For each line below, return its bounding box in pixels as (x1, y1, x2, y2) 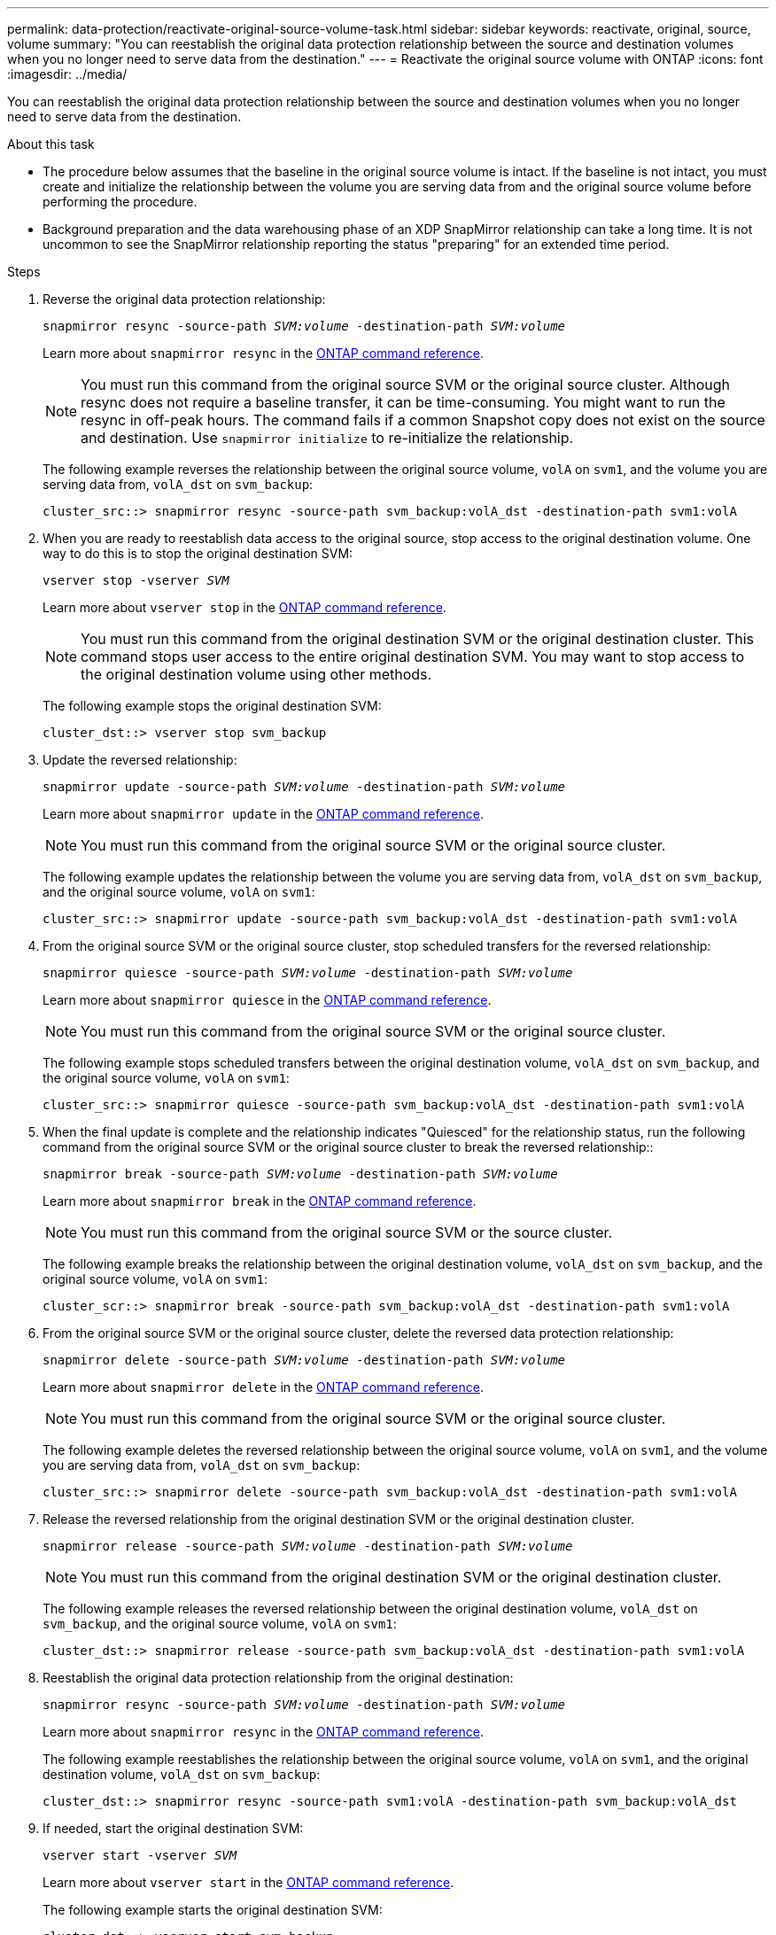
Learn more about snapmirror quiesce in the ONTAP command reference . (43, 992, 492, 1007)
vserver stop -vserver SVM (43, 573, 229, 587)
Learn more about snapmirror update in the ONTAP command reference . (43, 806, 485, 821)
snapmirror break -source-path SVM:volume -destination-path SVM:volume (43, 1167, 558, 1181)
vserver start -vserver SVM (43, 1848, 237, 1862)
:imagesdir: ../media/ (7, 66, 128, 82)
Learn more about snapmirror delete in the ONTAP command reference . (43, 1379, 485, 1395)
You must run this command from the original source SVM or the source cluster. (81, 1224, 613, 1241)
